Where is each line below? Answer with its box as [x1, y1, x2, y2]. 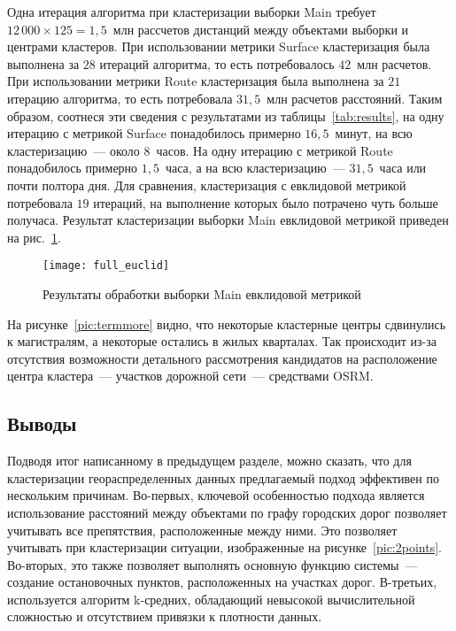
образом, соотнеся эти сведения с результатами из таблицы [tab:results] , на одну [7, 106, 444, 125]
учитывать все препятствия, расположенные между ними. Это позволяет [7, 520, 398, 539]
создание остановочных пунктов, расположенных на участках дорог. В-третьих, [7, 573, 437, 591]
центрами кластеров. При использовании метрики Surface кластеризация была [7, 37, 430, 56]
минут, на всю [335, 124, 413, 142]
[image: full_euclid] [43, 259, 170, 273]
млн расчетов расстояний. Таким [267, 88, 443, 107]
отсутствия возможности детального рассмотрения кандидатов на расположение [7, 349, 437, 367]
